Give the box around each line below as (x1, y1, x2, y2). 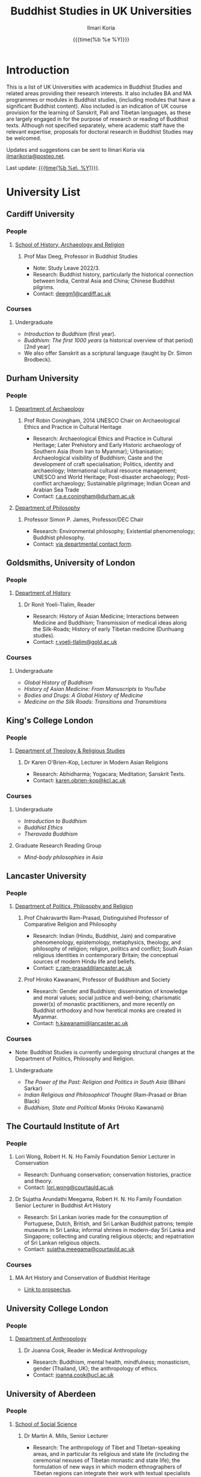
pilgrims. (32, 283, 55, 290)
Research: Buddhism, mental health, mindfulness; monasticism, (32, 1358, 191, 1366)
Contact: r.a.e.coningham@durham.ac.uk (32, 492, 135, 499)
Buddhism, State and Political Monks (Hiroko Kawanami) (23, 1104, 164, 1111)
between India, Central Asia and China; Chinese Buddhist (32, 277, 175, 284)
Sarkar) (23, 1084, 43, 1091)
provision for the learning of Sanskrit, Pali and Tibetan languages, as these (6, 108, 191, 116)
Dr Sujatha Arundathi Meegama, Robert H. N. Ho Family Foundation (14, 1196, 182, 1203)
